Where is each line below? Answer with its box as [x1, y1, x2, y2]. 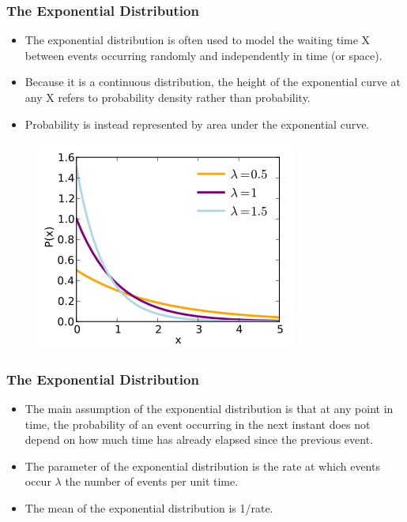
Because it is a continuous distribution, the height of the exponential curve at [24, 73, 401, 90]
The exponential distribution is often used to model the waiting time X [24, 32, 371, 48]
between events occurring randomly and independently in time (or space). [24, 47, 383, 63]
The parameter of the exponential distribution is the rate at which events [24, 457, 380, 474]
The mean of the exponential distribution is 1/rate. [24, 499, 273, 516]
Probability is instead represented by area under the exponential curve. [24, 115, 370, 132]
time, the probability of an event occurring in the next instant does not [24, 415, 371, 432]
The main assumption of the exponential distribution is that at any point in [24, 400, 394, 416]
